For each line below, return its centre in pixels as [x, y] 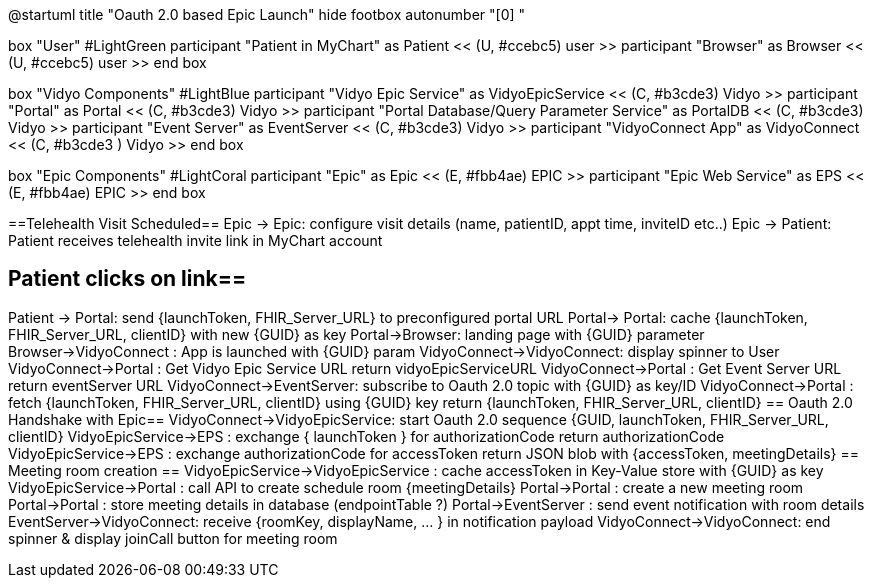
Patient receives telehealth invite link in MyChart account [195, 240]
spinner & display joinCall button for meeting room [173, 538]
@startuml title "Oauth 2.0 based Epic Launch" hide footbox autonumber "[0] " [267, 14]
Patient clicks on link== [127, 279]
